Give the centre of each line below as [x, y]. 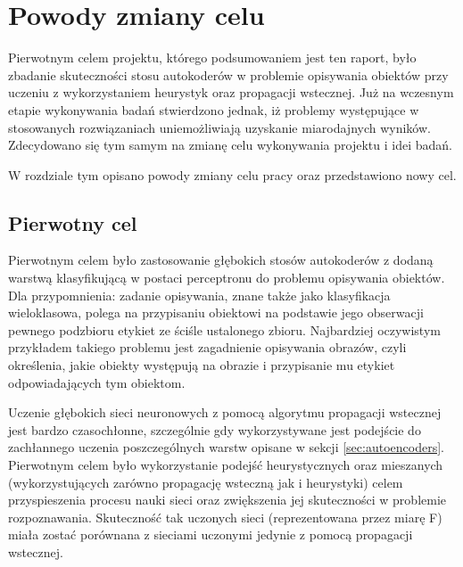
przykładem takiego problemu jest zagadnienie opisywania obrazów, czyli [207, 347]
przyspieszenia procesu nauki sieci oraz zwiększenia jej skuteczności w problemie [227, 500]
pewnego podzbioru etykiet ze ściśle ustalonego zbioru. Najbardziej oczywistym [224, 329]
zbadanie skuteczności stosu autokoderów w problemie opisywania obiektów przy [228, 74]
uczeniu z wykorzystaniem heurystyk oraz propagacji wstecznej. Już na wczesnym [231, 92]
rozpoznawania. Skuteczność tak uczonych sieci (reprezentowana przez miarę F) [225, 517]
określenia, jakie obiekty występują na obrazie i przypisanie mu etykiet [202, 365]
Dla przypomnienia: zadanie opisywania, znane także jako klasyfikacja [199, 295]
